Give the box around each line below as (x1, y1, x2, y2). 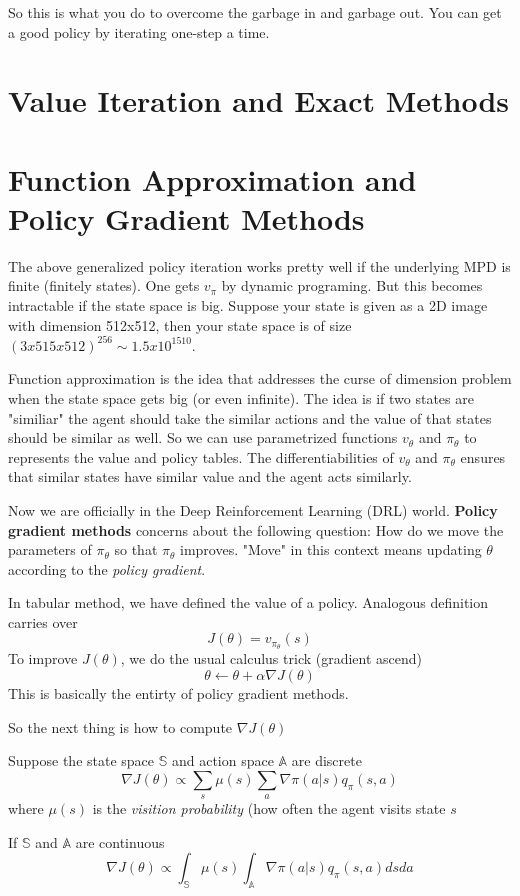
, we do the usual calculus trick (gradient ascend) (120, 648, 423, 669)
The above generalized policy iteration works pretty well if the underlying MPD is (8, 255, 511, 276)
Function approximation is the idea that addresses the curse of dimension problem (8, 368, 512, 389)
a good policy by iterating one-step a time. (8, 21, 270, 42)
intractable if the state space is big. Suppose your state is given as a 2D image (8, 295, 488, 316)
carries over (8, 611, 78, 632)
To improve (8, 648, 78, 669)
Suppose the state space (8, 750, 155, 771)
